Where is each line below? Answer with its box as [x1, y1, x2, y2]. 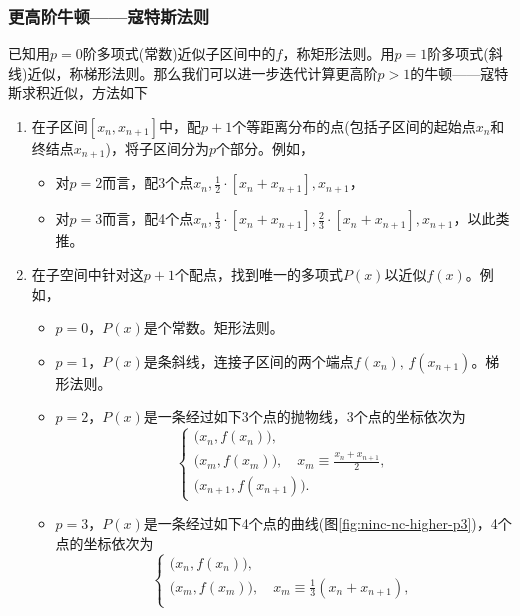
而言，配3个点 [102, 172, 194, 193]
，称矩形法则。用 [282, 43, 395, 64]
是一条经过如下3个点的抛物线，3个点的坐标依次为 [143, 406, 466, 427]
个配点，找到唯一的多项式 [174, 264, 343, 285]
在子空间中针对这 [31, 264, 144, 285]
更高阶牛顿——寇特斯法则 [8, 3, 210, 28]
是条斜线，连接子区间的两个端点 [143, 350, 354, 371]
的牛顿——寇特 [410, 62, 509, 83]
